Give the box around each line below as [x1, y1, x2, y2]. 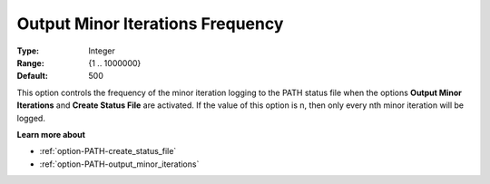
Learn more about [16, 129, 86, 140]
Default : [16, 71, 49, 82]
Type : [16, 45, 40, 56]
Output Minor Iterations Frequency [16, 14, 284, 34]
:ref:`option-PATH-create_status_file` [39, 146, 177, 157]
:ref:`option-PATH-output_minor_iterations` [39, 159, 200, 169]
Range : [16, 57, 44, 68]
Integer [88, 45, 115, 56]
